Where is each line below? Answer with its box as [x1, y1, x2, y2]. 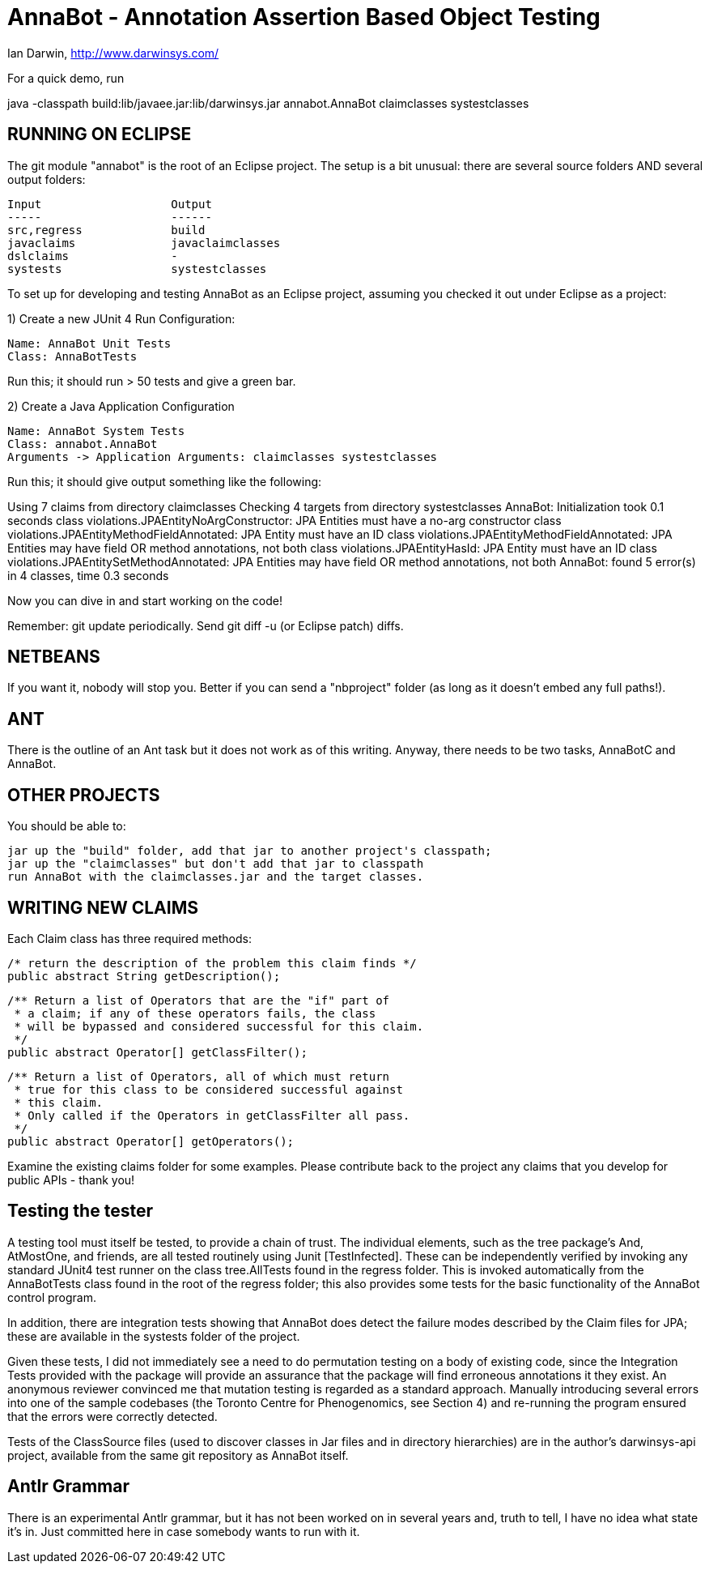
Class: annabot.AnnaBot [7, 437, 158, 450]
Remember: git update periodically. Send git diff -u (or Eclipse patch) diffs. [7, 618, 404, 633]
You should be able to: [7, 819, 126, 834]
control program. [7, 1290, 97, 1304]
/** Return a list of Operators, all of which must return [7, 1069, 390, 1083]
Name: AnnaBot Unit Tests [7, 336, 172, 350]
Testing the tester [7, 1201, 153, 1222]
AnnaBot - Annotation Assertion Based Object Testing [7, 3, 601, 31]
